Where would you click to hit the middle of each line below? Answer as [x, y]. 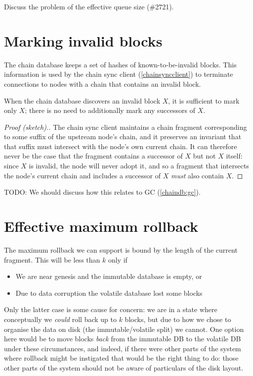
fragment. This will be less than [52, 259]
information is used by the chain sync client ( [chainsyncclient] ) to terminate [119, 74]
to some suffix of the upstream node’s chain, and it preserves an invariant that [123, 136]
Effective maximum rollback [101, 226]
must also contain [197, 175]
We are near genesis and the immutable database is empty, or [109, 276]
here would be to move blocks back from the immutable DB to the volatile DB [123, 339]
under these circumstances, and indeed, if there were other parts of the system [123, 348]
